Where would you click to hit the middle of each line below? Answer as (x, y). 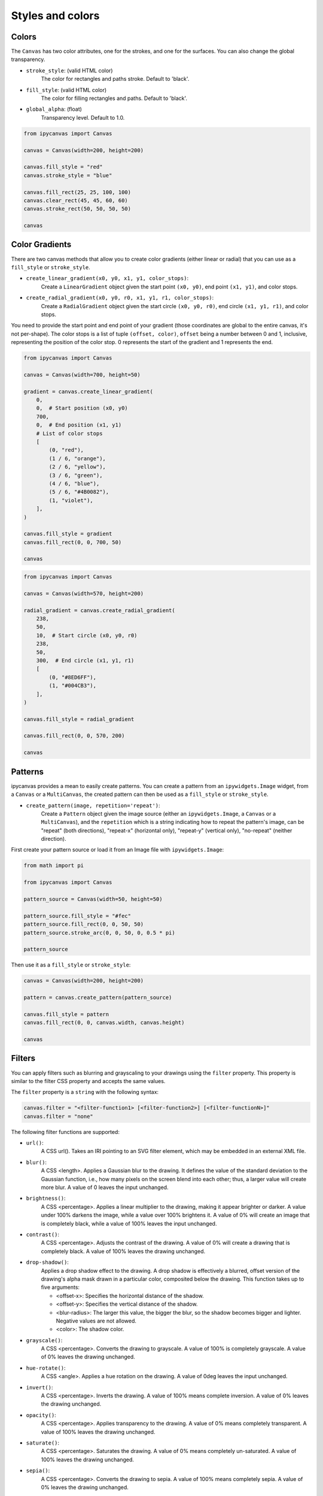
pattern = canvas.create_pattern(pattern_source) (98, 998)
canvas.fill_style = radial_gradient (79, 719)
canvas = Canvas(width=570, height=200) (83, 593)
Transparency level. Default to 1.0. (83, 117)
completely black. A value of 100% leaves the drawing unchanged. (123, 1251)
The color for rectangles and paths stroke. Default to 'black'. (115, 79)
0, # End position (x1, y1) (79, 425)
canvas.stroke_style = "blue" (68, 175)
